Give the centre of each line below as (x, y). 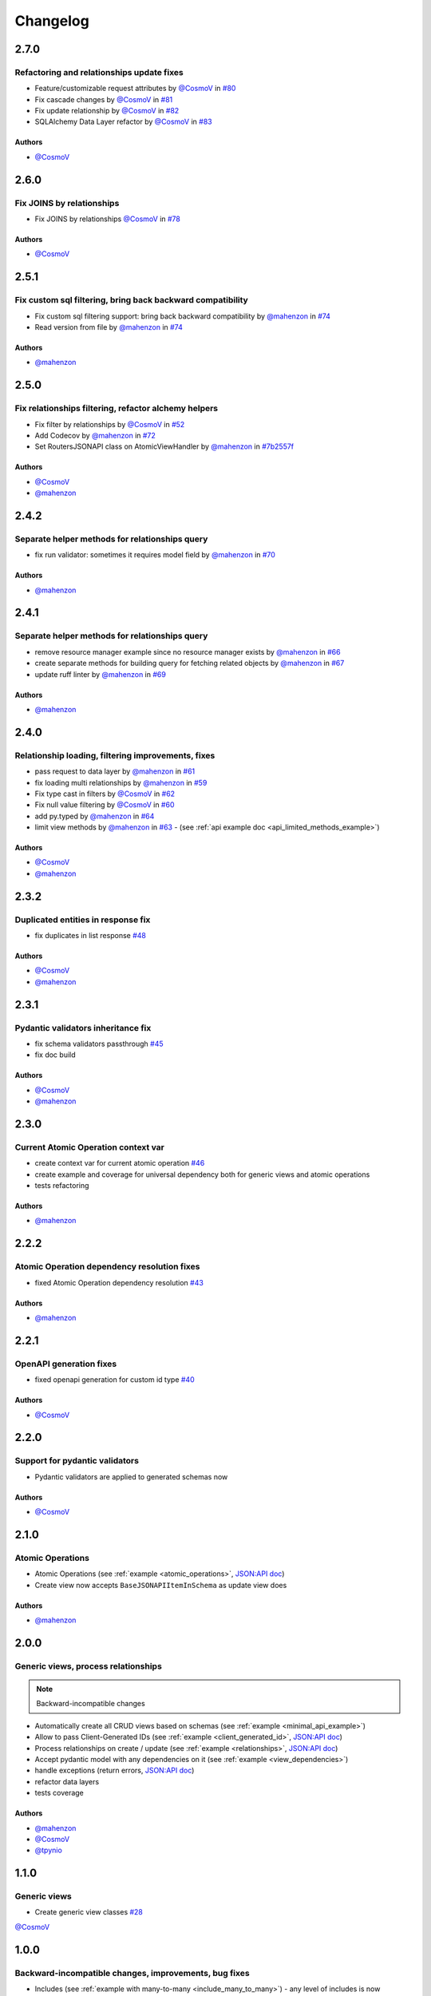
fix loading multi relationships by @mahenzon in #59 (121, 782)
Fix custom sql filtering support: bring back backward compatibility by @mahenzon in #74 (183, 316)
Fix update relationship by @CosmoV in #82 (107, 111)
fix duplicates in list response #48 (91, 935)
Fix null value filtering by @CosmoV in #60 (105, 805)
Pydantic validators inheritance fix (83, 1028)
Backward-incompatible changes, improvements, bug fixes (132, 1973)
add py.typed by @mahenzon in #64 (95, 816)
